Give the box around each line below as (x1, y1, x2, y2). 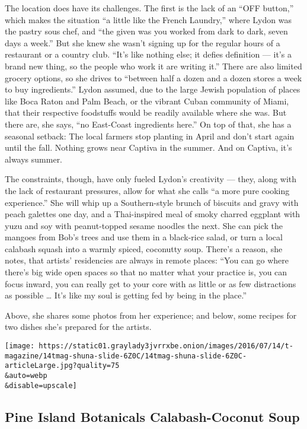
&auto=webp (5, 371, 47, 380)
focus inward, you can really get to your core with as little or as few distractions (5, 277, 296, 290)
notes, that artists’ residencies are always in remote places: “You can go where (5, 254, 289, 266)
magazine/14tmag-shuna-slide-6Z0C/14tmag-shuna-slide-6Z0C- (5, 351, 247, 360)
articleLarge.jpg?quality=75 (5, 361, 120, 370)
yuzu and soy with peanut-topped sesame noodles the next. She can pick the (5, 219, 283, 231)
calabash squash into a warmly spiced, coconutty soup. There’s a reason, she (5, 242, 283, 255)
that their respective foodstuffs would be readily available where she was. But (5, 106, 287, 119)
